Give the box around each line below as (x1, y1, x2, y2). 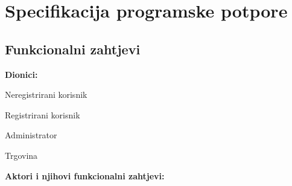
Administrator (5, 129, 57, 141)
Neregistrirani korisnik (5, 88, 87, 101)
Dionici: (5, 68, 38, 80)
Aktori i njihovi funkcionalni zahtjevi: (5, 169, 165, 182)
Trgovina (5, 149, 38, 161)
